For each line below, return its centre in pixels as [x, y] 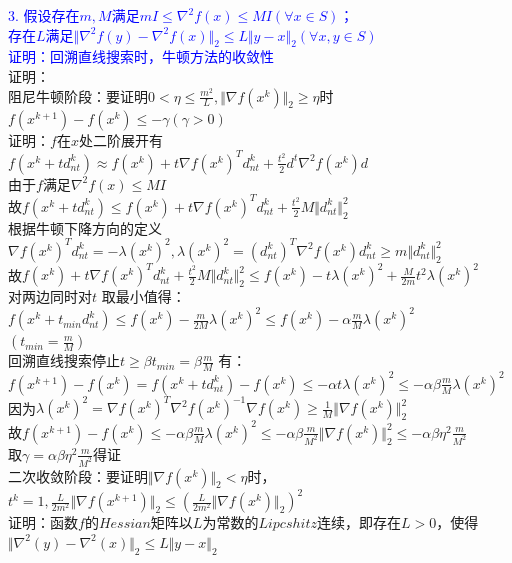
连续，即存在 [358, 522]
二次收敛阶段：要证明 [78, 475]
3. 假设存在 [44, 15]
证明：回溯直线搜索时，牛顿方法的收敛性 [141, 56]
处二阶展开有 [120, 139]
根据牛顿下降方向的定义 [85, 227]
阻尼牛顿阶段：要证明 [78, 95]
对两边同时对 [50, 296]
